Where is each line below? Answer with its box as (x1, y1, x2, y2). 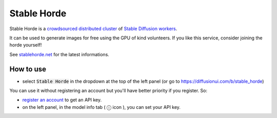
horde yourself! (9, 42, 42, 48)
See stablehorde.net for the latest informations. (9, 51, 110, 57)
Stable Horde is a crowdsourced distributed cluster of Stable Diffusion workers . (9, 26, 177, 32)
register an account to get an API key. (22, 97, 102, 103)
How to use (9, 64, 46, 74)
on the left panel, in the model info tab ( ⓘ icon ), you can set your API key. (22, 104, 181, 110)
